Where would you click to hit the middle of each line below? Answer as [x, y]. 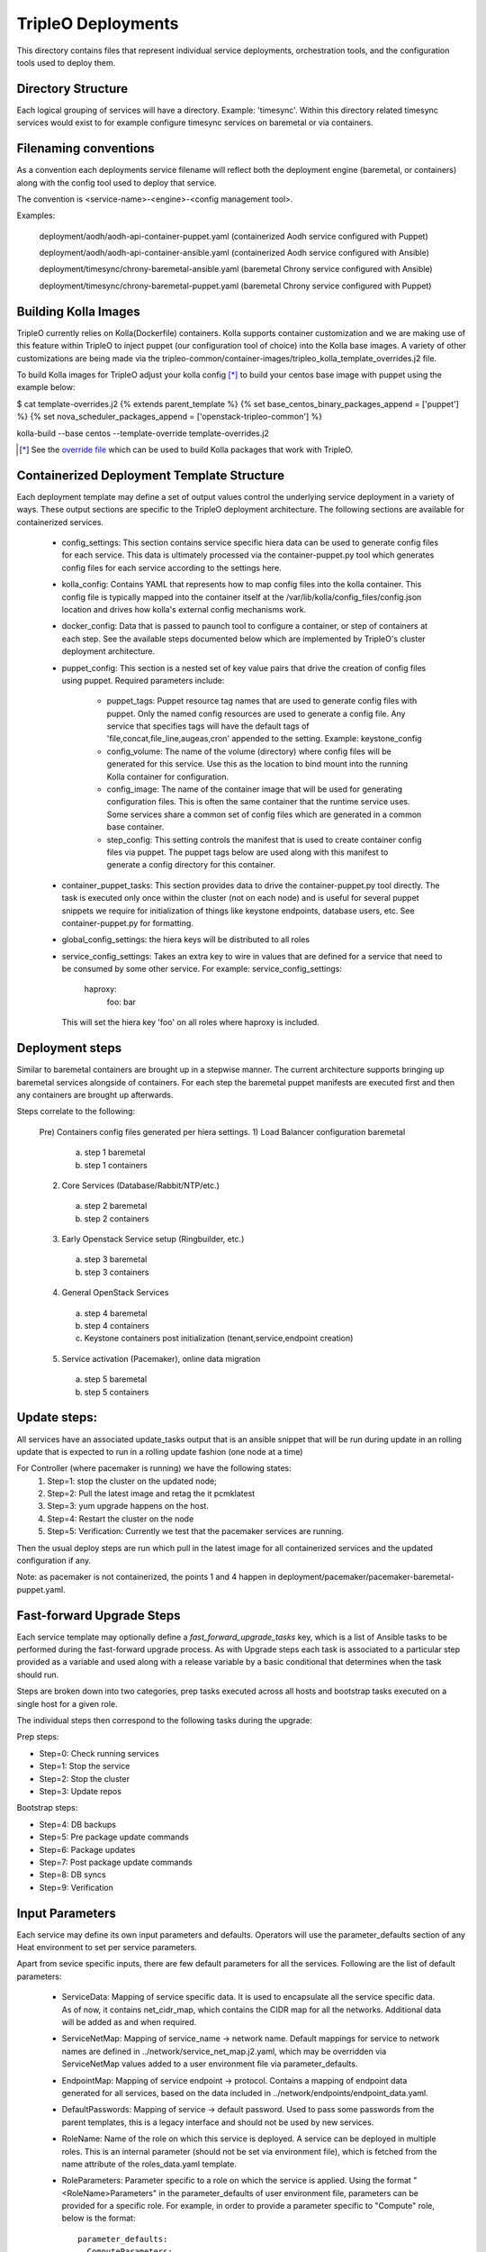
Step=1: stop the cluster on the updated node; [132, 1481]
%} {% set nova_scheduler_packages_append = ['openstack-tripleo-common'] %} [170, 417]
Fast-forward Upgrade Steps [99, 1616]
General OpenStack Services [115, 1293]
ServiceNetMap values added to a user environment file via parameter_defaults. [210, 2064]
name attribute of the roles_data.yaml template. [149, 2164]
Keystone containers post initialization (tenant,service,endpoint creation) [219, 1339]
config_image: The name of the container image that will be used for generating [255, 789]
